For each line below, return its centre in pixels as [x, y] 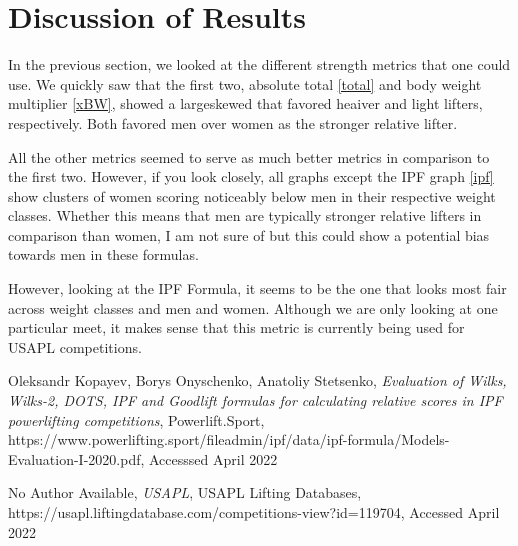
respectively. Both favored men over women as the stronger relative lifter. [233, 122]
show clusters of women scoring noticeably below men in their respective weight [252, 195]
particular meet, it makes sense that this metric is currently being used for [236, 327]
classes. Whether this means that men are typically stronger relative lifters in [245, 215]
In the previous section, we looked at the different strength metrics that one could [259, 64]
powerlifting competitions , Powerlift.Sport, [136, 419]
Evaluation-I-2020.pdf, [76, 458]
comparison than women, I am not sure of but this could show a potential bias [249, 234]
